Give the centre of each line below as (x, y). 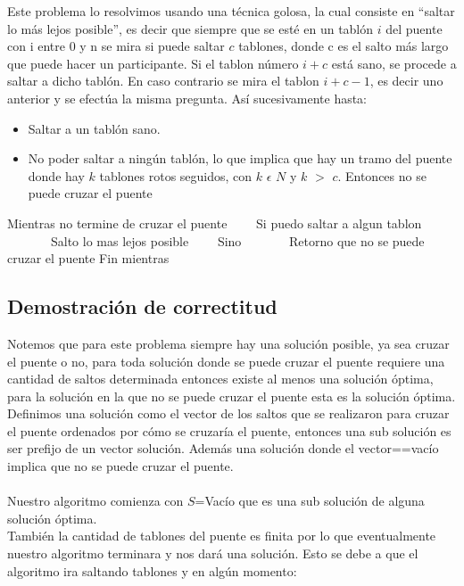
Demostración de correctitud (142, 306)
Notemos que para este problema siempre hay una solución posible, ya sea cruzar (228, 343)
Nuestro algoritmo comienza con (95, 501)
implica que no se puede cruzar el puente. (120, 466)
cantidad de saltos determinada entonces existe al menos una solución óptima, (220, 379)
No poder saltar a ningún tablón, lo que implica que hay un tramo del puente (240, 158)
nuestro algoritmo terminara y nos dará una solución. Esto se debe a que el (213, 553)
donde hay (56, 175)
